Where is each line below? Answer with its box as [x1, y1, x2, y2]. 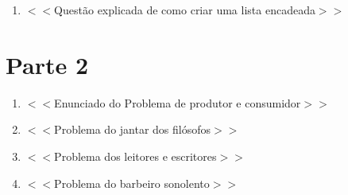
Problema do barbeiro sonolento [54, 174, 210, 191]
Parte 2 [6, 48, 89, 80]
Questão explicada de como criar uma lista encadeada [54, 2, 315, 18]
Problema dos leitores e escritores [54, 147, 217, 164]
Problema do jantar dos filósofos [54, 121, 211, 138]
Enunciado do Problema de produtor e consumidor [54, 94, 301, 111]
